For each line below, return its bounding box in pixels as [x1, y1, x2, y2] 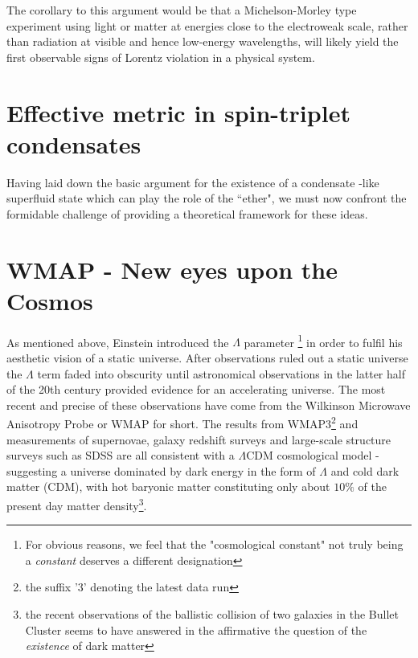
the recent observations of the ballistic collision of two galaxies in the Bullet [25, 606, 399, 623]
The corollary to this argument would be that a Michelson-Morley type [6, 2, 357, 18]
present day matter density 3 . [6, 495, 147, 513]
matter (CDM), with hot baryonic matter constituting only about [6, 478, 330, 495]
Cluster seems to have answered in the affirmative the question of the [25, 621, 367, 638]
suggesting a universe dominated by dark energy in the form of [6, 462, 316, 479]
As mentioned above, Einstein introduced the [6, 333, 229, 350]
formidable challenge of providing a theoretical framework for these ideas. [6, 205, 368, 222]
